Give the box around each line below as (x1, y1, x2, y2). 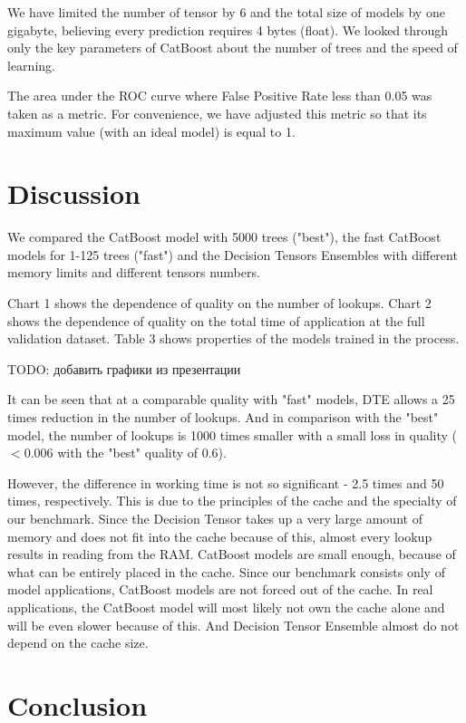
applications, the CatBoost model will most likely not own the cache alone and (7, 597, 445, 616)
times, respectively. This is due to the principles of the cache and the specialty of (7, 491, 457, 510)
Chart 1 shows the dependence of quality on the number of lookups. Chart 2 (7, 294, 432, 313)
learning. (7, 55, 55, 74)
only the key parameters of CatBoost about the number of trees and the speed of (7, 38, 458, 57)
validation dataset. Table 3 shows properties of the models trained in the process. (7, 329, 460, 348)
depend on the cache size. (7, 633, 149, 652)
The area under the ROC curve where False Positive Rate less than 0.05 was (7, 86, 432, 105)
